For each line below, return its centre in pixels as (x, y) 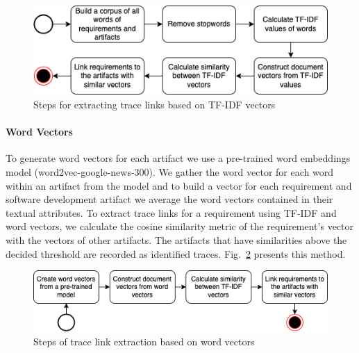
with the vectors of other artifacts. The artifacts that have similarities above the (176, 239)
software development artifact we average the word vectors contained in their (169, 199)
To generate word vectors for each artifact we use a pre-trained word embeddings (178, 158)
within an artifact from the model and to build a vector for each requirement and (179, 185)
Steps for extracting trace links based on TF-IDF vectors (155, 105)
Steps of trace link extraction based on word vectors (144, 341)
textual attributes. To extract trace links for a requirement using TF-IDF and (171, 212)
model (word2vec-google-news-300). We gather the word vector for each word (169, 172)
